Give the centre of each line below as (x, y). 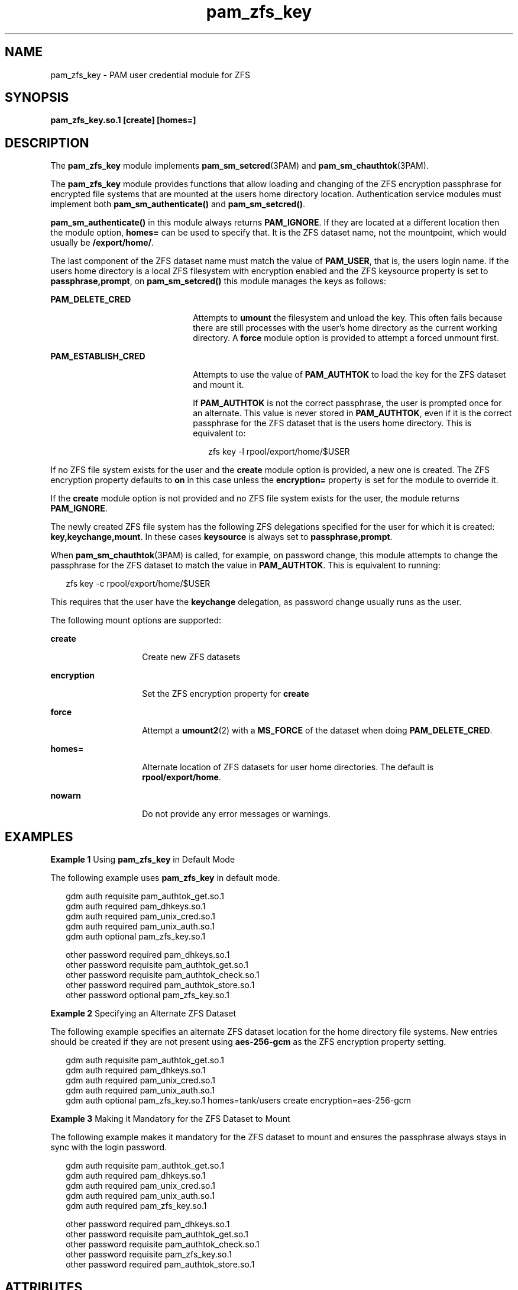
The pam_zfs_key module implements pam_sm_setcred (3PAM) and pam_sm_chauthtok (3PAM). (239, 166)
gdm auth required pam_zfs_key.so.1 (136, 1206)
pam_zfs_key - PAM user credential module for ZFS (150, 75)
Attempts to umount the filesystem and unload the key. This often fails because (348, 318)
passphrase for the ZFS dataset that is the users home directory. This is (332, 423)
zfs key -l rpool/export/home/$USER (279, 452)
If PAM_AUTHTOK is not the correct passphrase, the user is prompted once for (347, 403)
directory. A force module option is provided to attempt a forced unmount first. (346, 338)
